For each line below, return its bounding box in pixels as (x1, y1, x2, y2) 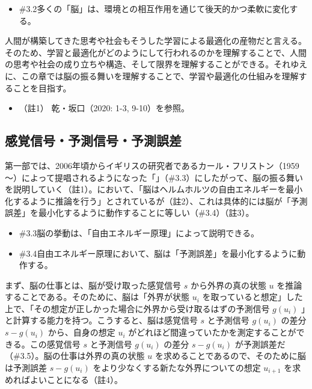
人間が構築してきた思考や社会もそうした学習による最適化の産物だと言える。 (5, 34, 307, 47)
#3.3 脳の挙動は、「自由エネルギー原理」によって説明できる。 (19, 226, 259, 239)
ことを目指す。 (13, 81, 72, 94)
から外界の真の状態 (190, 278, 266, 291)
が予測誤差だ (234, 337, 286, 350)
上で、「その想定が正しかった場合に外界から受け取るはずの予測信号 (5, 302, 270, 314)
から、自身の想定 (47, 326, 115, 338)
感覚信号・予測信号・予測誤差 (5, 131, 182, 150)
